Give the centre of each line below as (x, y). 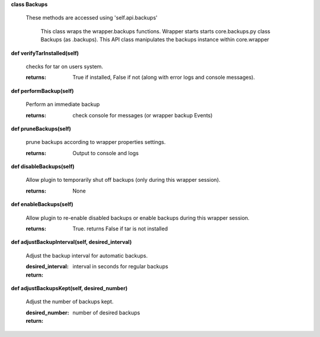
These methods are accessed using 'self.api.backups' (92, 18)
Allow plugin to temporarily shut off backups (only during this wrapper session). (123, 180)
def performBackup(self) (42, 91)
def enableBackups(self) (42, 204)
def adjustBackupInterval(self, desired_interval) (71, 242)
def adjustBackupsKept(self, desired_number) (69, 288)
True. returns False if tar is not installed (120, 229)
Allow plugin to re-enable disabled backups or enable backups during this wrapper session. (138, 218)
